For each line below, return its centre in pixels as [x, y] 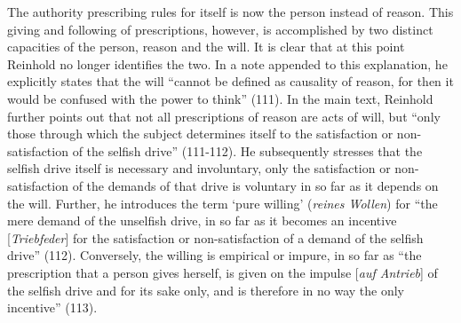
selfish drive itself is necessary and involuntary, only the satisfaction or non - [213, 168]
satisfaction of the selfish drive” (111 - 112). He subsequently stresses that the [215, 150]
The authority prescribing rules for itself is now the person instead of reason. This [230, 12]
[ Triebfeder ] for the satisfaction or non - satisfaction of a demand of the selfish [215, 237]
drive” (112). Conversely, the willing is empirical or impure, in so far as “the [215, 255]
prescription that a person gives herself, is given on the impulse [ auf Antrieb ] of [223, 272]
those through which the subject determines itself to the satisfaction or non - [215, 134]
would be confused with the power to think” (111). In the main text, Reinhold [220, 98]
